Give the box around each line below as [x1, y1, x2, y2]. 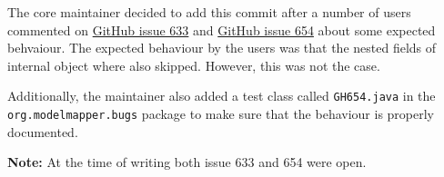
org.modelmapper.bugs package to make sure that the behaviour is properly [7, 104, 434, 123]
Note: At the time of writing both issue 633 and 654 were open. [7, 152, 367, 172]
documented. [7, 122, 78, 141]
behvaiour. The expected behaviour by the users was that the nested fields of [7, 38, 437, 57]
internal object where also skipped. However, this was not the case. [7, 55, 380, 74]
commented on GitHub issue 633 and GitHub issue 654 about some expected [7, 20, 436, 39]
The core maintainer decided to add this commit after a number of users [7, 3, 411, 21]
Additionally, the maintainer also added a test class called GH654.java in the [7, 86, 436, 105]
